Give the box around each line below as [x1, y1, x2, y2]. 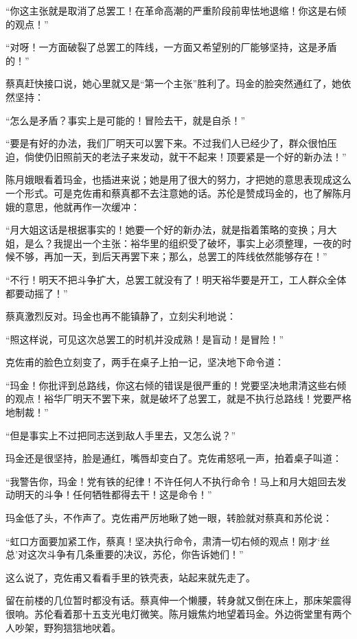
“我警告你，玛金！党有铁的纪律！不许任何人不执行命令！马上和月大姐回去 [5, 474, 337, 488]
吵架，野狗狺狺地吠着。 [14, 620, 121, 634]
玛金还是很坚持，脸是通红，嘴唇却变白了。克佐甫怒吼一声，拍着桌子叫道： [5, 451, 342, 465]
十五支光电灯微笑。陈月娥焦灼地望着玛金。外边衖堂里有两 [82, 607, 342, 620]
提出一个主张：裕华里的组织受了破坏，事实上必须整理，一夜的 [62, 235, 342, 250]
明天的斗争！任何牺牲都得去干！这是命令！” [14, 487, 212, 502]
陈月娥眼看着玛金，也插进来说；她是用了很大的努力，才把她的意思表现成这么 [5, 172, 352, 187]
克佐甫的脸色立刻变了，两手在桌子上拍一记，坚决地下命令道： [5, 355, 284, 369]
